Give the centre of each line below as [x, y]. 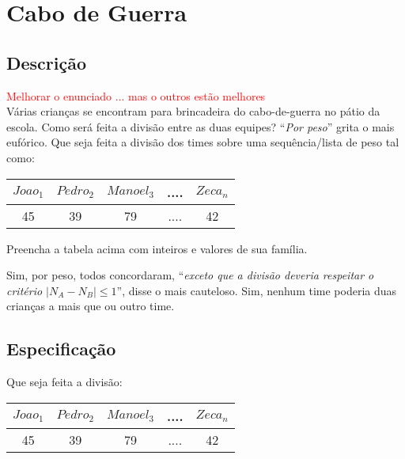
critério [25, 290]
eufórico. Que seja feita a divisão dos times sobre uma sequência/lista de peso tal [203, 142]
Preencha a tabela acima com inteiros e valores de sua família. [157, 248]
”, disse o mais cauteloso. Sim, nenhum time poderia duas [257, 290]
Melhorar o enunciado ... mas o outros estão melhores [136, 95]
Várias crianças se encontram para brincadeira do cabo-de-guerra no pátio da [193, 111]
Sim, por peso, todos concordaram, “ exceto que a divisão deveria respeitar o [190, 275]
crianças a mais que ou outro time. [91, 306]
